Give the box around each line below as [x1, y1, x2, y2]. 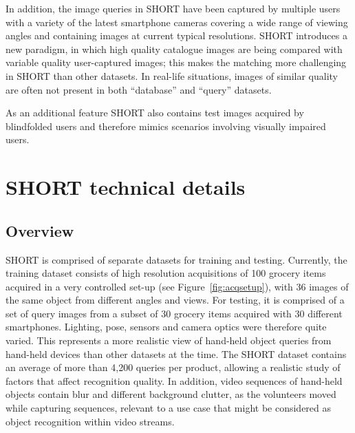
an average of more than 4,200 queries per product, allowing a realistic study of [6, 360, 341, 374]
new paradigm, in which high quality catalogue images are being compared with [6, 41, 343, 56]
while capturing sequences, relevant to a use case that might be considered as [6, 401, 332, 415]
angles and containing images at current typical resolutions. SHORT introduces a [6, 28, 347, 43]
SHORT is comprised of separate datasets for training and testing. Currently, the [6, 252, 347, 266]
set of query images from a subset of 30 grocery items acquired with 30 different [6, 306, 343, 320]
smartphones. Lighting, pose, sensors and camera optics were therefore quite [6, 319, 327, 334]
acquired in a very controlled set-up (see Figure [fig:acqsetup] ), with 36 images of [6, 279, 349, 293]
